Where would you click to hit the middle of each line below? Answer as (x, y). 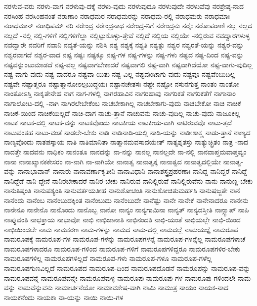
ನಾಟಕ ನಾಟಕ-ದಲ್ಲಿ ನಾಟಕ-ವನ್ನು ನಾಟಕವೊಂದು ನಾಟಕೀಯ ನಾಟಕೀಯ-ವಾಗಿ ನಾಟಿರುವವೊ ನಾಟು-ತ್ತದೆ (118, 123)
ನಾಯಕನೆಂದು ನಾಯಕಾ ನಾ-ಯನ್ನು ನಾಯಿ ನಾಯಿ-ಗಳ (64, 297)
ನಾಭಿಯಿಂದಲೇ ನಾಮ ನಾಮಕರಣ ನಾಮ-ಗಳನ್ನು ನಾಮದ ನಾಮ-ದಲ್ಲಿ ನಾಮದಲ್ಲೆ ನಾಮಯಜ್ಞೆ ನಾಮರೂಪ (121, 229)
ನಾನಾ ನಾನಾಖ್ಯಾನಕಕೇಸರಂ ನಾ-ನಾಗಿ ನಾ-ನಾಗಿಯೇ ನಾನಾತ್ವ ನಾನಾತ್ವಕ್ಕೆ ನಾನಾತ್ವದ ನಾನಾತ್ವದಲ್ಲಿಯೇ (113, 161)
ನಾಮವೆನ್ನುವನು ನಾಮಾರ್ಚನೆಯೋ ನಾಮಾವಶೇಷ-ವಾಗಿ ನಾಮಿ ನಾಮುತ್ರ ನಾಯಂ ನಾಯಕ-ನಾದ (123, 287)
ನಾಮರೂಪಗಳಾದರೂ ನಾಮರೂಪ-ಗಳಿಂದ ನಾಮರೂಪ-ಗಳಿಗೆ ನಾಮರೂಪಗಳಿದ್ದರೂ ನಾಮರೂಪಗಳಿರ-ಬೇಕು (122, 248)
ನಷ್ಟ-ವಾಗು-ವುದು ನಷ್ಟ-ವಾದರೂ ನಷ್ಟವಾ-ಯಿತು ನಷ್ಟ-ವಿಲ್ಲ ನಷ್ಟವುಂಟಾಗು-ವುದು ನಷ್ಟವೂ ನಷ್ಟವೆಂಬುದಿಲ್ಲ (120, 74)
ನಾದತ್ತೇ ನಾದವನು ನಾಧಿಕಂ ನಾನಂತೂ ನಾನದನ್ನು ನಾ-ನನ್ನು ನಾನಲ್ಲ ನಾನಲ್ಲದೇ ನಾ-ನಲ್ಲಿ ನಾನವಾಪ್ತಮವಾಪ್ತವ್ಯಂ (125, 151)
